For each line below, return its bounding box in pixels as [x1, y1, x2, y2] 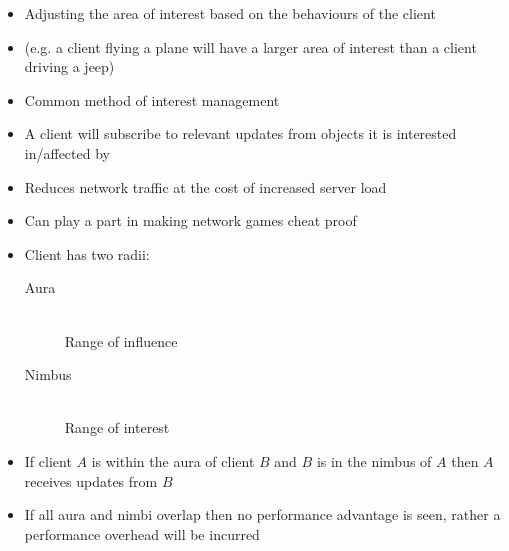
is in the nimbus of [316, 450, 432, 471]
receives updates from [24, 470, 158, 491]
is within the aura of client [91, 450, 255, 471]
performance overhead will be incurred [24, 523, 260, 544]
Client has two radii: [24, 243, 150, 264]
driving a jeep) [24, 56, 115, 77]
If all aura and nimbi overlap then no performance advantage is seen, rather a [24, 504, 501, 525]
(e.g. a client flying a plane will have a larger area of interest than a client [24, 36, 477, 57]
